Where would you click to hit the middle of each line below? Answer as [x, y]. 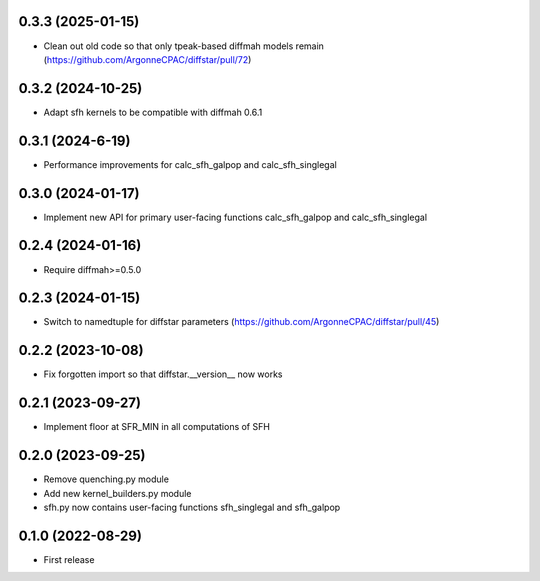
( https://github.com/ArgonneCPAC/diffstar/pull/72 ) [147, 59]
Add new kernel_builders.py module [117, 493]
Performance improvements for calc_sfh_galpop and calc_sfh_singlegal [190, 164]
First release [69, 559]
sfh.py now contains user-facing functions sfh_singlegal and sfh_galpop [192, 507]
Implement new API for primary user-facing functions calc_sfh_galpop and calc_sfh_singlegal [235, 217]
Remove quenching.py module [106, 479]
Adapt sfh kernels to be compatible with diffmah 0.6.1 [153, 112]
